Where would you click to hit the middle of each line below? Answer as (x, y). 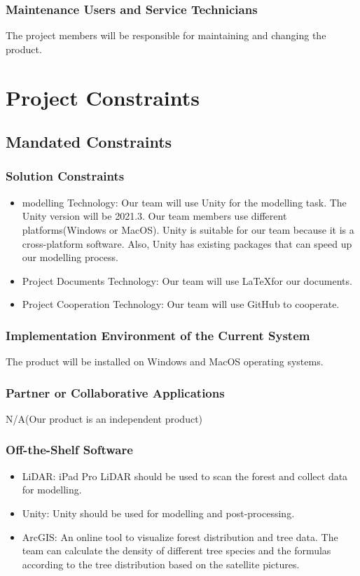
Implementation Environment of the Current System (158, 335)
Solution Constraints (65, 176)
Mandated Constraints (89, 142)
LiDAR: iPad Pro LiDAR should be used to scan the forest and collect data (185, 476)
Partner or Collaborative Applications (115, 392)
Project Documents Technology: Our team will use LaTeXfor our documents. (187, 280)
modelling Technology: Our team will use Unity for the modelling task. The (184, 202)
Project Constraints (103, 97)
